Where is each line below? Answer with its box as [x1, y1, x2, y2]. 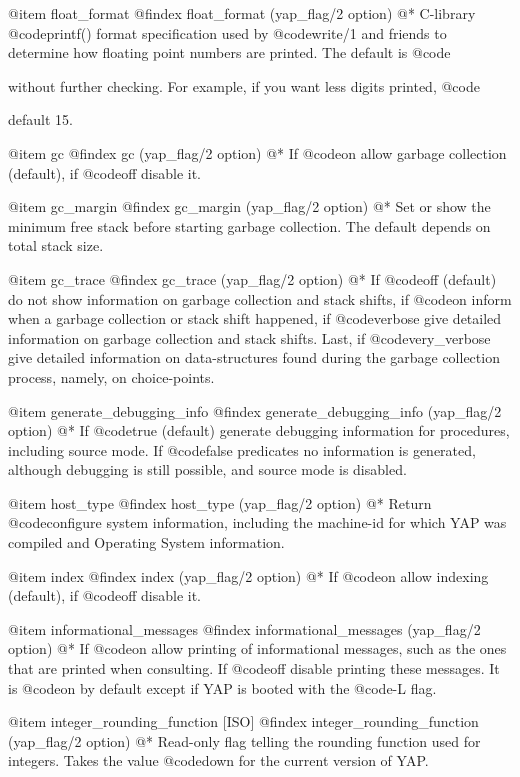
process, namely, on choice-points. [8, 366, 215, 387]
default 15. [8, 109, 73, 130]
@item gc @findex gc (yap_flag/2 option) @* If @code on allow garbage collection [8, 142, 507, 163]
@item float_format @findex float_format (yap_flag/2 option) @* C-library [8, 3, 476, 23]
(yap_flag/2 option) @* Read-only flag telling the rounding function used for [8, 730, 481, 751]
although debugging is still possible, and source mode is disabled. [8, 459, 407, 480]
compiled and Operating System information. [8, 532, 285, 553]
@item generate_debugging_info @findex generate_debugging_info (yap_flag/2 [8, 400, 502, 421]
